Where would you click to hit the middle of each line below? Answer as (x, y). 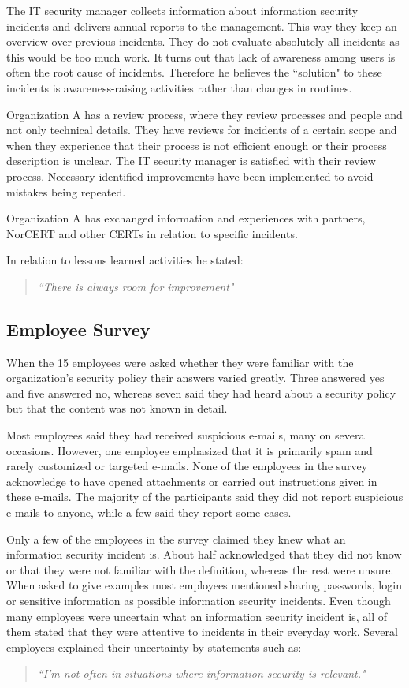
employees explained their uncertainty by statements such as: (154, 647)
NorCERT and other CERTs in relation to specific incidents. (152, 233)
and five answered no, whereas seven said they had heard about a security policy (201, 393)
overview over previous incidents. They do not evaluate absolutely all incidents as (203, 41)
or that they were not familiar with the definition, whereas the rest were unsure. (200, 569)
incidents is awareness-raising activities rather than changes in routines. (179, 87)
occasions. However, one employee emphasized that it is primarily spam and (190, 450)
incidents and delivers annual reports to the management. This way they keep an (202, 26)
